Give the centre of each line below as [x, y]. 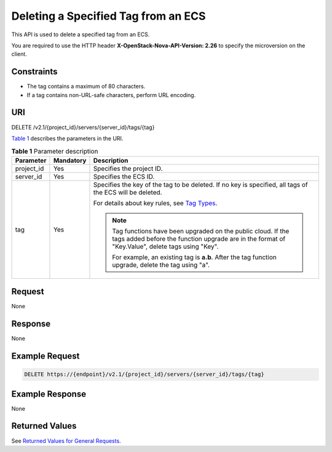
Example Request [45, 356]
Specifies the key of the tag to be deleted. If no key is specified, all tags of [200, 184]
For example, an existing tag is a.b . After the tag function [194, 257]
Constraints [34, 72]
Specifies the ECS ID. [124, 176]
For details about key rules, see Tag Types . [155, 203]
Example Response [49, 394]
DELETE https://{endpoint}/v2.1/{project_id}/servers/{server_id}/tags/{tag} [144, 374]
